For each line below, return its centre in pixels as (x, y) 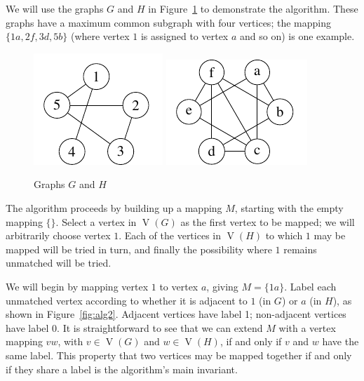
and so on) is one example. (297, 36)
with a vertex (307, 327)
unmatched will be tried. (59, 263)
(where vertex (100, 36)
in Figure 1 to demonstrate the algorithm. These (253, 8)
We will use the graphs (55, 8)
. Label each (310, 286)
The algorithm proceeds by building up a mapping (114, 207)
